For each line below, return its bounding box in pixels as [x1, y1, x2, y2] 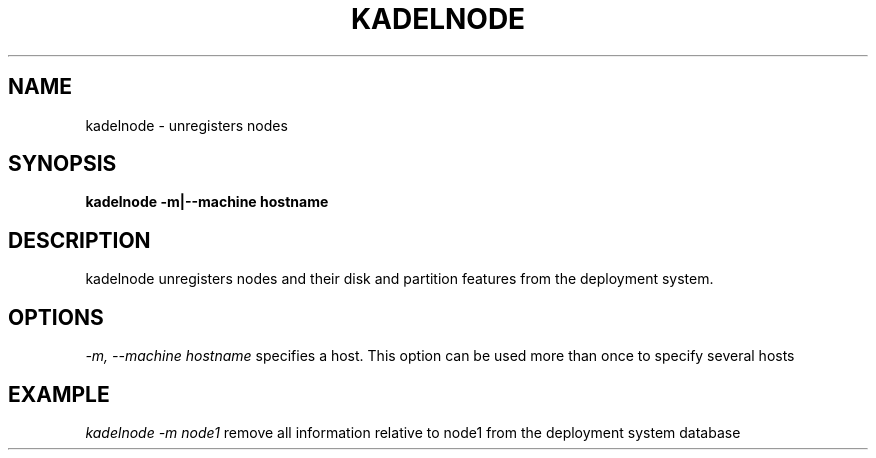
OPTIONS [8, 304, 104, 330]
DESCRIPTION [8, 227, 151, 253]
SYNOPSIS [8, 151, 117, 177]
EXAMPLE [8, 381, 110, 407]
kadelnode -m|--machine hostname [85, 193, 329, 211]
